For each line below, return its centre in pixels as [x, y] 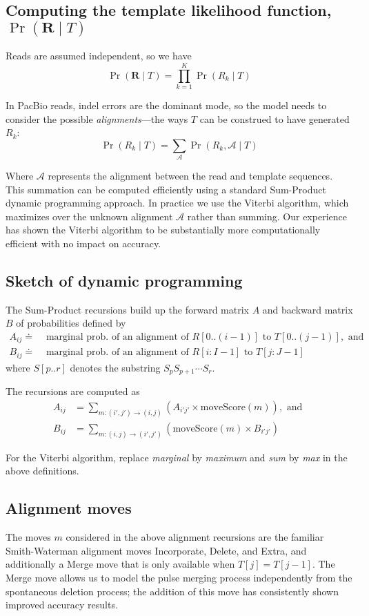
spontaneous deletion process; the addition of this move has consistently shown [172, 591]
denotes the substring [115, 367]
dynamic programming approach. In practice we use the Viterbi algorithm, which [177, 203]
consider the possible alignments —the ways [97, 118]
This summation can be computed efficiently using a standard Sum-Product [166, 189]
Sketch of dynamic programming [124, 280]
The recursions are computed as [73, 391]
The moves [28, 537]
